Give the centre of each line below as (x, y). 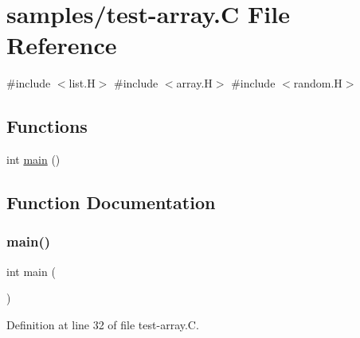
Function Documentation (111, 202)
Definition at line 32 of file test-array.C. (103, 324)
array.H (194, 83)
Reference (62, 45)
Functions (47, 126)
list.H (82, 83)
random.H (318, 83)
